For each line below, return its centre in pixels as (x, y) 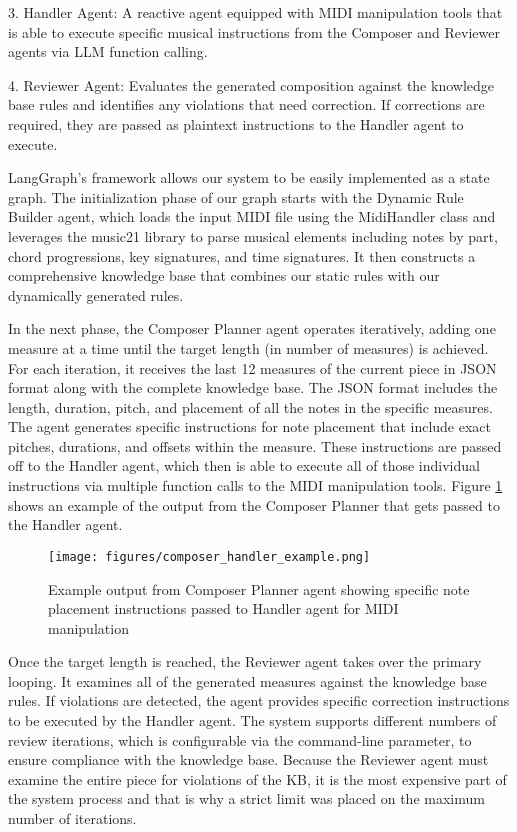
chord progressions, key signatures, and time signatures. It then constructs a (242, 255)
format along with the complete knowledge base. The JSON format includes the (253, 387)
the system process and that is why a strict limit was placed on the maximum (246, 798)
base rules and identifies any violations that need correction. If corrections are (246, 104)
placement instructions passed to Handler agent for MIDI (223, 608)
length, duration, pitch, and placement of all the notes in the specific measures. (250, 406)
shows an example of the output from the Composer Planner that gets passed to (254, 504)
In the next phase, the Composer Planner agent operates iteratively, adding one (252, 328)
